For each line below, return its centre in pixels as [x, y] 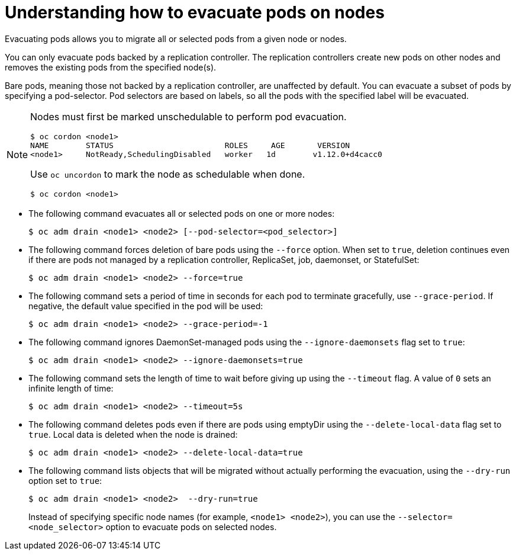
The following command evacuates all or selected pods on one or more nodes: [182, 213]
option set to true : [65, 480]
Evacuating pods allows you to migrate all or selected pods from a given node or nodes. [176, 39]
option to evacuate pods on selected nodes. [191, 527]
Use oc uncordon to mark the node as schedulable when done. [168, 174]
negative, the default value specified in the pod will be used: [146, 306]
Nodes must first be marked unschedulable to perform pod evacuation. [188, 116]
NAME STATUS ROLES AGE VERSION [190, 145]
